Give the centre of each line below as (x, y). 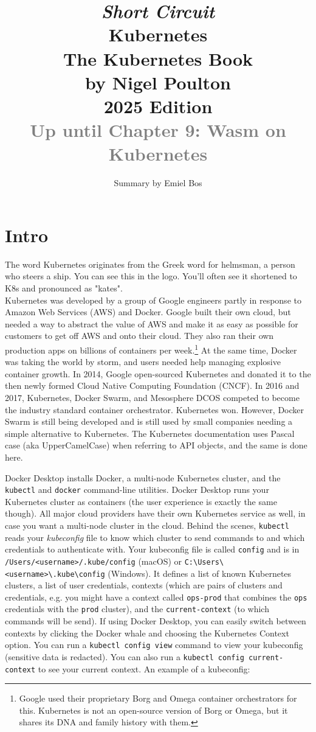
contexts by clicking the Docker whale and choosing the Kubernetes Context (147, 633)
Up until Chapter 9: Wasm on (158, 130)
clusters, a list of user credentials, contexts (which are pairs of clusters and (144, 585)
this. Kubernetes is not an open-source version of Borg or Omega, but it (153, 710)
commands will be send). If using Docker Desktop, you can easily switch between (156, 621)
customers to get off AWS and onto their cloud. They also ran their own (139, 336)
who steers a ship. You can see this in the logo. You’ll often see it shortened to (151, 276)
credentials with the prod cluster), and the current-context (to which (137, 609)
